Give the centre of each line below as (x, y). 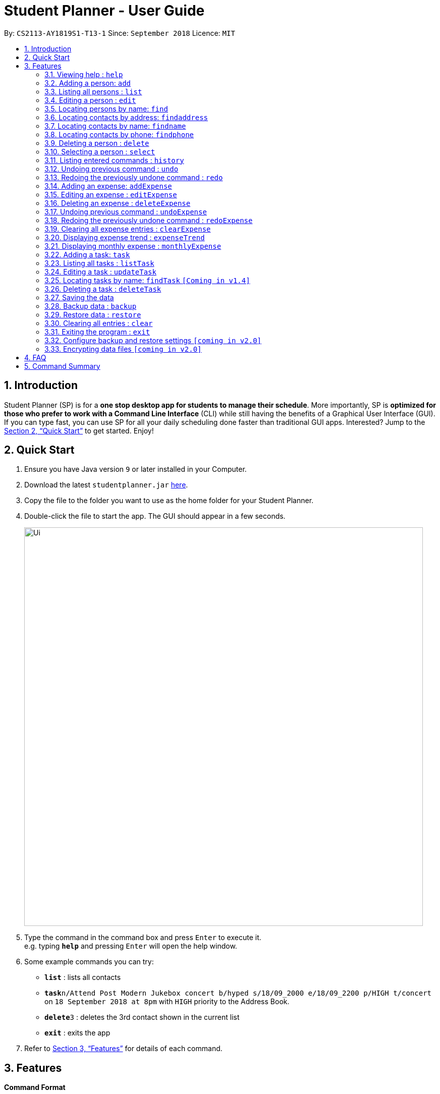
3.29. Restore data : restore (93, 314)
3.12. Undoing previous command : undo (112, 169)
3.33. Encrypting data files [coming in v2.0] (123, 349)
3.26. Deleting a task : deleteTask (103, 289)
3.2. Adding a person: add (88, 83)
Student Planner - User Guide (104, 11)
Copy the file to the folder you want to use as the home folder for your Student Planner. (169, 501)
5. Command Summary (62, 366)
